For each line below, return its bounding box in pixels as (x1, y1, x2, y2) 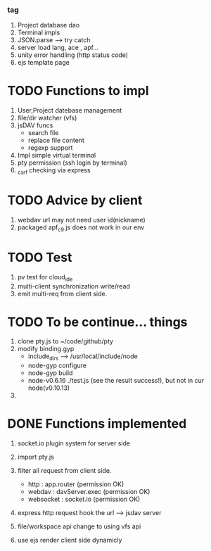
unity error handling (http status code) (17, 51, 129, 59)
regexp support (27, 144, 73, 152)
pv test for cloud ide (17, 272, 73, 283)
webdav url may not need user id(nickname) (17, 215, 146, 224)
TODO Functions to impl (7, 83, 149, 99)
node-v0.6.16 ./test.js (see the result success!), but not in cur (27, 376, 205, 385)
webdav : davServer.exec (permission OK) (27, 488, 151, 496)
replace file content (27, 136, 84, 145)
